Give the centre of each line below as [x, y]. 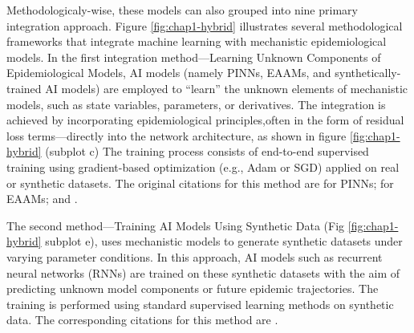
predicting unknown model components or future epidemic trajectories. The [193, 288]
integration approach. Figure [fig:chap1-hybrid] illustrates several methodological [205, 25]
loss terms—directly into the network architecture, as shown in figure [177, 135]
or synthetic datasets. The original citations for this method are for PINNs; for [200, 183]
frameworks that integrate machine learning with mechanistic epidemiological [197, 41]
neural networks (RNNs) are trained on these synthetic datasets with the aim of [203, 272]
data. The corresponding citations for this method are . [142, 320]
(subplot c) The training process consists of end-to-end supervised [207, 151]
